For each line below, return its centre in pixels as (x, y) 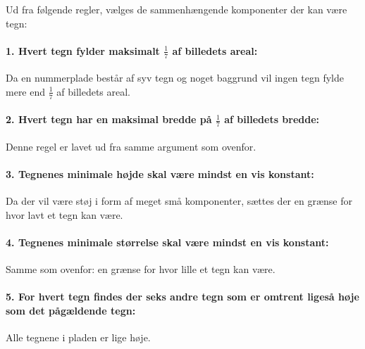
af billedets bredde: (272, 119)
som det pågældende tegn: (71, 310)
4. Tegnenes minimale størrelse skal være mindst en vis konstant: (167, 242)
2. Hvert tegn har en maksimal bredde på (109, 119)
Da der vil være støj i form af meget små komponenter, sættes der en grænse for (179, 201)
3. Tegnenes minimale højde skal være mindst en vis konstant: (160, 173)
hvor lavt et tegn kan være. (64, 214)
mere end (26, 91)
